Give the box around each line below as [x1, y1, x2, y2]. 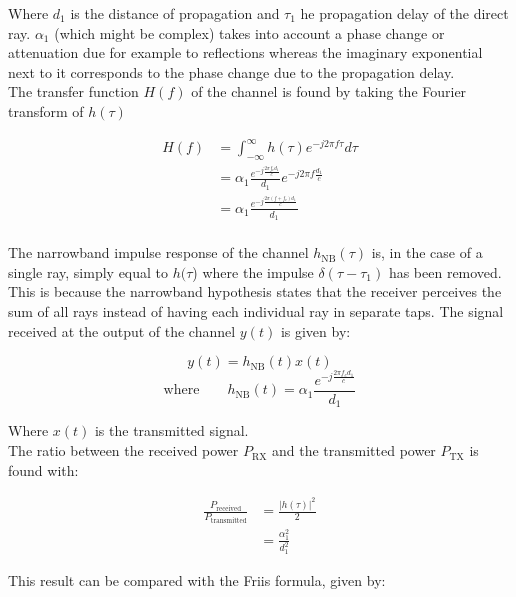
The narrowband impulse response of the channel [8, 242, 309, 263]
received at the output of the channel [8, 320, 236, 341]
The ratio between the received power [8, 440, 239, 461]
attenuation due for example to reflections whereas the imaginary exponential [8, 42, 483, 63]
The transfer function [8, 81, 139, 102]
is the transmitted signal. [94, 420, 249, 441]
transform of [8, 100, 84, 121]
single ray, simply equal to [8, 261, 169, 282]
